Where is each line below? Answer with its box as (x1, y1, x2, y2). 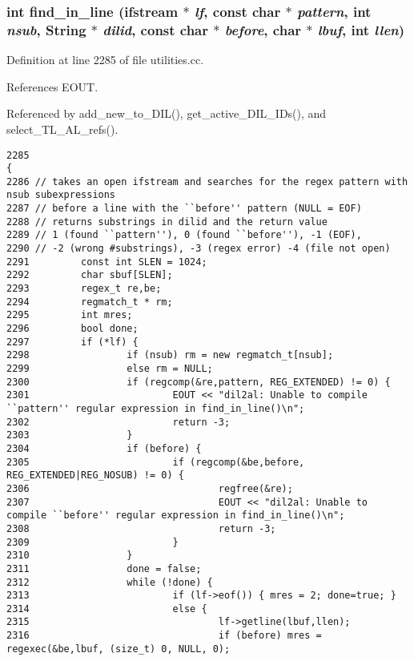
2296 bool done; (6, 323, 139, 335)
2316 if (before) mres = (6, 630, 322, 642)
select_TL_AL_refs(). (6, 120, 119, 137)
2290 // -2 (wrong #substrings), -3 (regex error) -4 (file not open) (6, 243, 391, 255)
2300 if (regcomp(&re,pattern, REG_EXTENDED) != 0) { (6, 376, 391, 388)
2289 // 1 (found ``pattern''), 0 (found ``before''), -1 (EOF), (6, 229, 362, 241)
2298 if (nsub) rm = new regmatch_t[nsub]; (6, 349, 334, 361)
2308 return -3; (6, 522, 276, 534)
